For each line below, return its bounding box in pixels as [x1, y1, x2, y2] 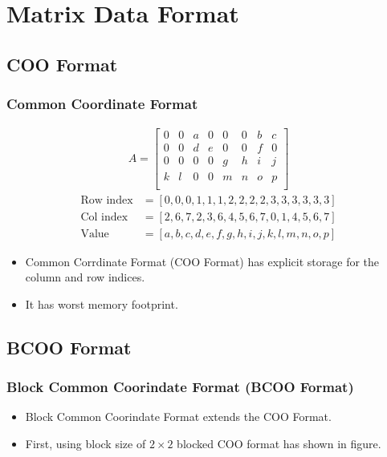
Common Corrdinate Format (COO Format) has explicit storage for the [25, 253, 380, 269]
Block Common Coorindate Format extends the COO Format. [25, 408, 332, 425]
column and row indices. [25, 269, 145, 285]
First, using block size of [25, 435, 146, 452]
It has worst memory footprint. [25, 295, 178, 312]
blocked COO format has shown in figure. [177, 435, 381, 452]
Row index [80, 194, 133, 206]
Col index [80, 211, 128, 223]
